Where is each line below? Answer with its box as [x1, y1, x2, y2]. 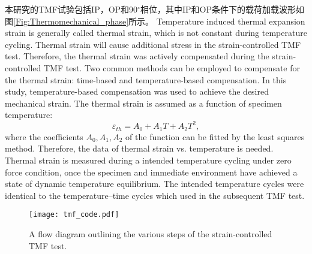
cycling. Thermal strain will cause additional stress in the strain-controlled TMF [5, 38, 301, 50]
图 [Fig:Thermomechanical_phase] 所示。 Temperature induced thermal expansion [5, 14, 305, 27]
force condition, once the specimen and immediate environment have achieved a [5, 165, 298, 178]
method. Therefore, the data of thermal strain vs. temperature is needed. [5, 142, 274, 155]
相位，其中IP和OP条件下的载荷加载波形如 [140, 3, 304, 15]
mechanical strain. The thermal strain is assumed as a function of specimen [5, 96, 282, 109]
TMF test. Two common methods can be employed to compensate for [43, 61, 301, 74]
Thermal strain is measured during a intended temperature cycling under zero [5, 154, 292, 167]
